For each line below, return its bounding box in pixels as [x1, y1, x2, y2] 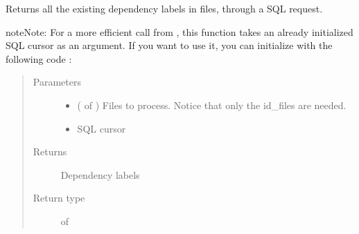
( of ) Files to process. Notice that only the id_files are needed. [77, 97, 347, 112]
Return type [33, 191, 85, 205]
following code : [6, 51, 72, 66]
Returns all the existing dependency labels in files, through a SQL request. [6, 1, 323, 15]
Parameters [33, 75, 81, 89]
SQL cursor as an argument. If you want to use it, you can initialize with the [6, 38, 333, 52]
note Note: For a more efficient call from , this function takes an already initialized [6, 24, 353, 39]
